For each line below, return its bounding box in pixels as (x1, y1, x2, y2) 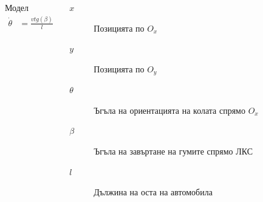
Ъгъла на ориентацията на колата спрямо (94, 103, 245, 116)
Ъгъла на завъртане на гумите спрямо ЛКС (94, 145, 253, 158)
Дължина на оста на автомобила (94, 186, 213, 198)
